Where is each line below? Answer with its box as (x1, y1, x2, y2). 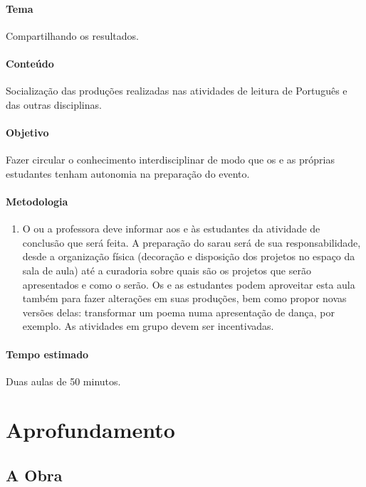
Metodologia (6, 193, 68, 208)
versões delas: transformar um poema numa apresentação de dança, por (22, 304, 335, 319)
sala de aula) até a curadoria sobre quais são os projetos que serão (22, 262, 311, 277)
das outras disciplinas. (6, 97, 102, 112)
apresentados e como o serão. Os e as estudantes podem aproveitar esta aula (22, 277, 355, 291)
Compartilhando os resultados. (6, 28, 139, 43)
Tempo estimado (6, 346, 89, 361)
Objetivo (6, 124, 49, 139)
